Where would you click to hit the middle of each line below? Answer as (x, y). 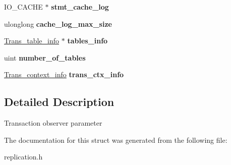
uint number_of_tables (45, 57)
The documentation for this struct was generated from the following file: (116, 140)
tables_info (88, 41)
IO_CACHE (23, 7)
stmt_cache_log (80, 7)
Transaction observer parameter (53, 123)
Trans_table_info (32, 41)
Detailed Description (59, 102)
